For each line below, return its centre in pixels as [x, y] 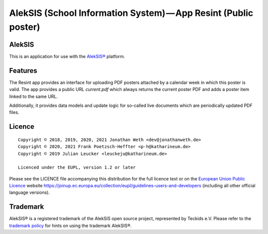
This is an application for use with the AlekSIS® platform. [67, 56]
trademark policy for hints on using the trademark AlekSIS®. [70, 226]
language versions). [29, 193]
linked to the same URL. [33, 96]
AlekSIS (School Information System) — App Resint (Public [131, 13]
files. [14, 112]
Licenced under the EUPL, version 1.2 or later [77, 167]
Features [23, 70]
